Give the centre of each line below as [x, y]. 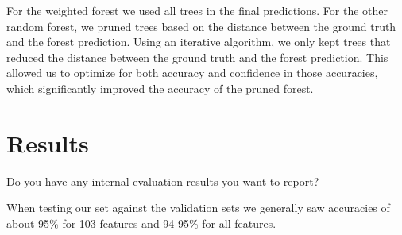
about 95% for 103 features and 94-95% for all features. [141, 223]
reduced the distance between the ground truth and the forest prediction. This [197, 57]
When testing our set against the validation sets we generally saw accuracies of [198, 208]
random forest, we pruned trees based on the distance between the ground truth [201, 26]
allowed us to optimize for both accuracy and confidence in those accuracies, [192, 73]
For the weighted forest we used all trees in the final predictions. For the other [197, 10]
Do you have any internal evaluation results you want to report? [163, 181]
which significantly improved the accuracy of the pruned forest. [160, 88]
